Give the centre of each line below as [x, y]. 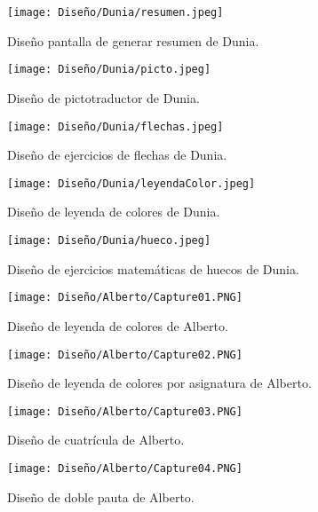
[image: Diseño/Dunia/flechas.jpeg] [115, 126]
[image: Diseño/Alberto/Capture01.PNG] [125, 298]
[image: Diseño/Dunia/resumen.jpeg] [115, 12]
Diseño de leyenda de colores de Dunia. [114, 212]
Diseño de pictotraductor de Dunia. [103, 97]
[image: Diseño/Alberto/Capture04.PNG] [125, 469]
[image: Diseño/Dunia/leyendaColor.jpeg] [131, 183]
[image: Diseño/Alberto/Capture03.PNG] [125, 411]
